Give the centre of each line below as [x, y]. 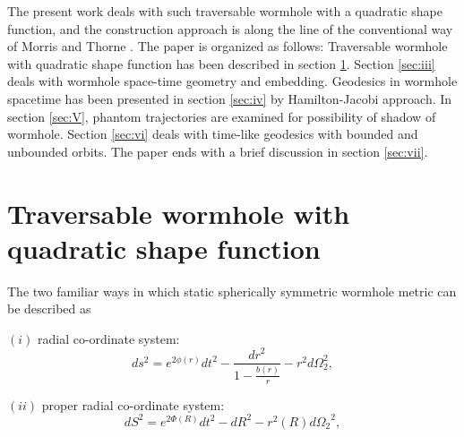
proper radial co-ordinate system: [133, 404]
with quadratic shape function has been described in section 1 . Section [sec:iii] [221, 63]
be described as [49, 308]
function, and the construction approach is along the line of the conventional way [230, 28]
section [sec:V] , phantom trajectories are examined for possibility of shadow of [222, 116]
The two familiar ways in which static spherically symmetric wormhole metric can [232, 291]
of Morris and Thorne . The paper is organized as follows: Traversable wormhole [228, 46]
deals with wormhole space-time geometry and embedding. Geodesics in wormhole [232, 81]
